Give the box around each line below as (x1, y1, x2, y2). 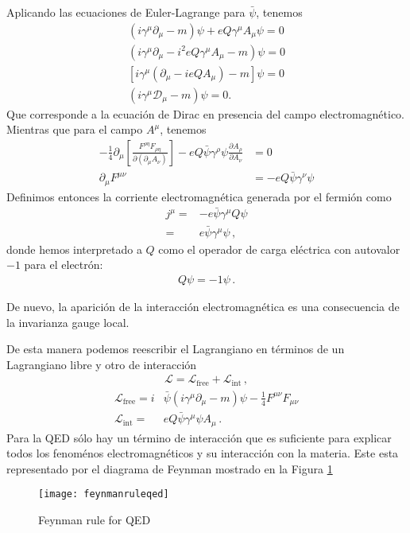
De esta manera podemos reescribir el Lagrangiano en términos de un (6, 340, 345, 357)
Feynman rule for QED (38, 511, 151, 527)
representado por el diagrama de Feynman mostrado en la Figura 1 (6, 460, 333, 477)
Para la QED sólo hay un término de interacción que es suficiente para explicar (6, 429, 392, 445)
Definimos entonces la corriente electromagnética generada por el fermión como (6, 188, 392, 204)
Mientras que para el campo (6, 121, 143, 138)
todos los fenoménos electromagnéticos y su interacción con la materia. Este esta (6, 445, 399, 461)
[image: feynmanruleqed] (38, 488, 169, 500)
